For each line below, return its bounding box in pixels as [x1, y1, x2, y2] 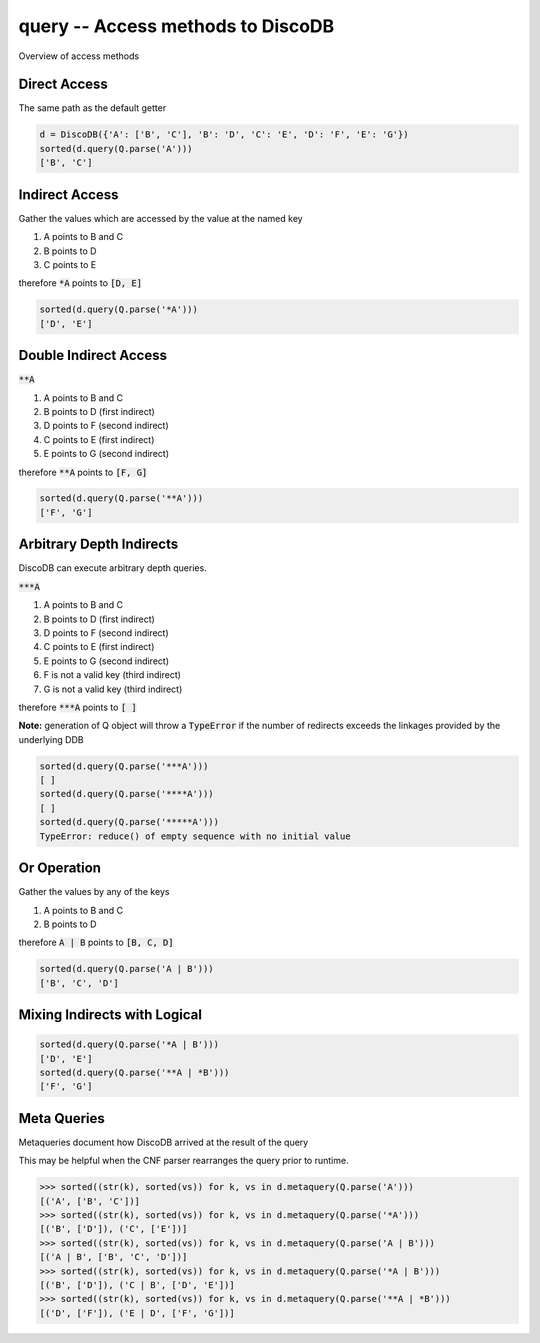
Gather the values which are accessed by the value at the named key [18, 212, 304, 224]
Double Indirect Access [18, 347, 167, 364]
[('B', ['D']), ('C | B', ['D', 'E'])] [39, 1280, 235, 1291]
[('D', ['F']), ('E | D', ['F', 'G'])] [39, 1307, 235, 1319]
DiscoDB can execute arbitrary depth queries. [18, 562, 207, 574]
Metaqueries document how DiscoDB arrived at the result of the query [18, 1136, 309, 1148]
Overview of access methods [18, 50, 140, 62]
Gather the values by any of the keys [18, 886, 170, 898]
